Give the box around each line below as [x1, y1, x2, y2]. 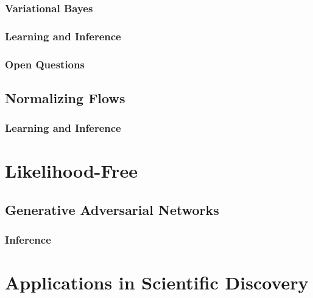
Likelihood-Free [5, 158, 138, 183]
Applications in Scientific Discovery [5, 270, 309, 295]
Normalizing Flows [5, 88, 125, 107]
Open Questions [5, 56, 85, 71]
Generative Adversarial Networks [5, 200, 219, 219]
